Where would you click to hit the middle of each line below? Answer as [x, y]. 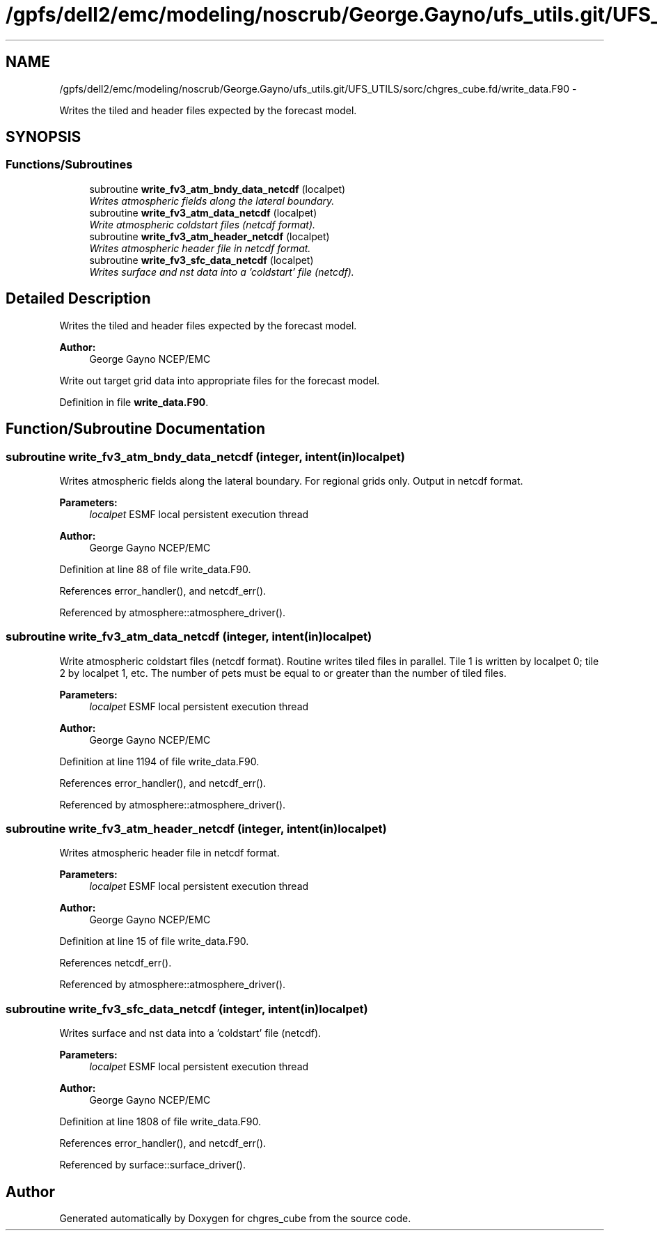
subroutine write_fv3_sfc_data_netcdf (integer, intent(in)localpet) [187, 1009]
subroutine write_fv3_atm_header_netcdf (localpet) [209, 236]
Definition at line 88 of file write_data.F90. [155, 569]
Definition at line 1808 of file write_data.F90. [160, 1122]
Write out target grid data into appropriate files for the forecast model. [220, 380]
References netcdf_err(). [116, 963]
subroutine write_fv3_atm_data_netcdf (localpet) [203, 212]
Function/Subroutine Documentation [136, 429]
